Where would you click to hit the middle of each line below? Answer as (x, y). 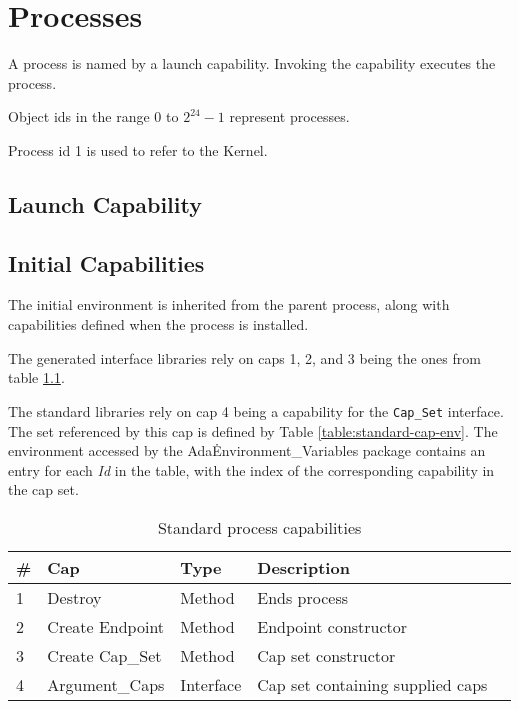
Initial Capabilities (106, 262)
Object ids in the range (79, 116)
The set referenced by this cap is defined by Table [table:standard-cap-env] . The (253, 430)
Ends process (303, 597)
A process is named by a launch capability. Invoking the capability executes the (252, 63)
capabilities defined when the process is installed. (158, 324)
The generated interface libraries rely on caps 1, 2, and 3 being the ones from (244, 357)
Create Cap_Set (104, 655)
